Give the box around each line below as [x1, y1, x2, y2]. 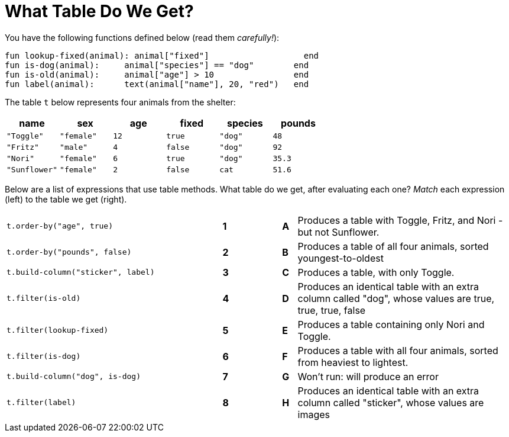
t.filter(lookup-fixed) [7, 326, 109, 335]
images [297, 408, 330, 420]
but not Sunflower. [297, 226, 380, 238]
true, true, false [297, 304, 366, 316]
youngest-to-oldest [297, 252, 384, 264]
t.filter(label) [7, 398, 76, 407]
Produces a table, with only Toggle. [297, 266, 455, 278]
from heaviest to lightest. [297, 356, 409, 368]
